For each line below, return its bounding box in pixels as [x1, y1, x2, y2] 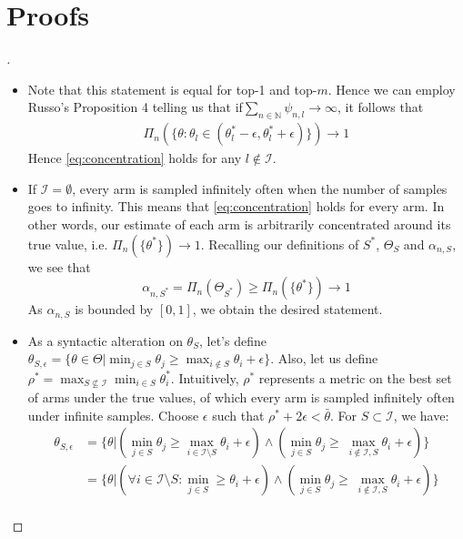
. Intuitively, [170, 368, 239, 387]
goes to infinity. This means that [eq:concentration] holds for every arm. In [27, 197, 445, 216]
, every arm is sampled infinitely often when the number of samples [72, 178, 448, 198]
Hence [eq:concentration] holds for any [27, 148, 242, 168]
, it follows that [337, 97, 424, 117]
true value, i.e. [27, 234, 108, 253]
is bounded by [75, 300, 154, 319]
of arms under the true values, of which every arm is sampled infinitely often [27, 388, 455, 407]
